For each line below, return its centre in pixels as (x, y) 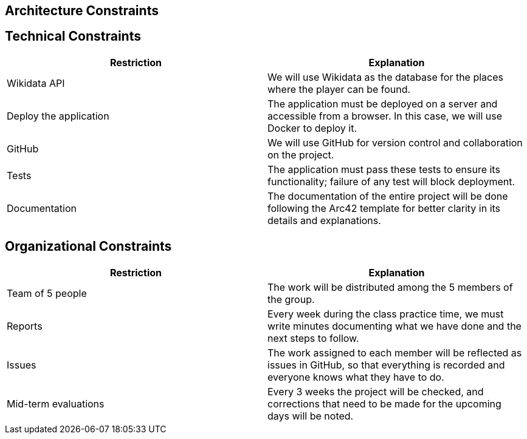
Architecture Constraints (82, 11)
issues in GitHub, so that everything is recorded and (386, 365)
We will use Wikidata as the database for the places (386, 77)
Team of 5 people (47, 293)
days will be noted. (311, 416)
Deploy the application (58, 116)
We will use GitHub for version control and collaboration (395, 142)
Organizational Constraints (88, 247)
